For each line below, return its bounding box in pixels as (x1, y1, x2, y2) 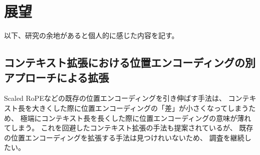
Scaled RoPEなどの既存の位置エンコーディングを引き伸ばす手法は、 (4, 93, 226, 103)
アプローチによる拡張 (4, 69, 109, 85)
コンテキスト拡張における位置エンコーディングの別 (4, 55, 255, 70)
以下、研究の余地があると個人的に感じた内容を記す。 (4, 30, 179, 41)
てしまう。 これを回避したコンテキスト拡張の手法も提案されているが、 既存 (4, 122, 253, 133)
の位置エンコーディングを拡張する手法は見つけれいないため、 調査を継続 (4, 132, 244, 142)
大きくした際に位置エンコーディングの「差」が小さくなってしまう (32, 102, 249, 113)
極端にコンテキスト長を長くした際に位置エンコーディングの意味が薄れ (20, 112, 251, 123)
